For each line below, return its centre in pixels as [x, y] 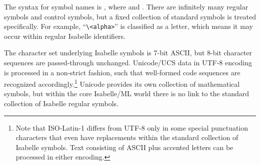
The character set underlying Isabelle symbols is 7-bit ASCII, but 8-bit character [128, 53]
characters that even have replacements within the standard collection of [127, 137]
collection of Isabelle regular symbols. [61, 103]
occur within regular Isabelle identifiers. [65, 36]
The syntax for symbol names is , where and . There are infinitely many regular [126, 6]
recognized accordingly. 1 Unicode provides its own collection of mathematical [122, 83]
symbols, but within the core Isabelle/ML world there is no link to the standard [126, 93]
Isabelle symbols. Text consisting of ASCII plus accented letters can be [124, 147]
